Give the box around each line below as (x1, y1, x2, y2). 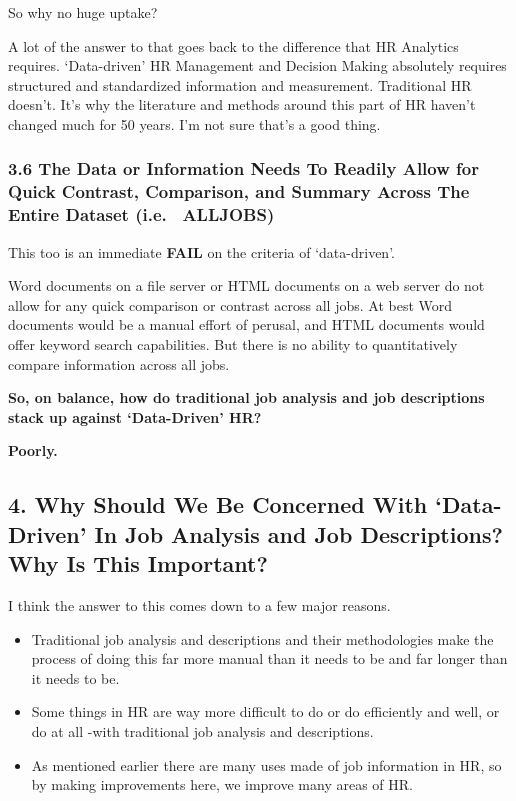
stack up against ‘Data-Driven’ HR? (8, 406, 262, 427)
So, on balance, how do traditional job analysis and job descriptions (8, 387, 485, 408)
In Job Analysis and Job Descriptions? (94, 518, 503, 549)
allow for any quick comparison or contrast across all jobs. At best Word (8, 294, 453, 315)
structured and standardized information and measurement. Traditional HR (8, 74, 472, 95)
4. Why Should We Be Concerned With (8, 489, 428, 520)
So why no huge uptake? (8, 2, 158, 22)
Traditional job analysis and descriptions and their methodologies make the (31, 628, 494, 649)
